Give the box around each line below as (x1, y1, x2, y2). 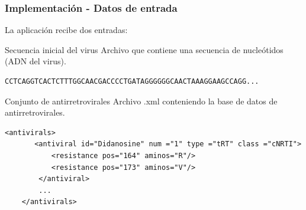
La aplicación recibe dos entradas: (5, 24, 128, 36)
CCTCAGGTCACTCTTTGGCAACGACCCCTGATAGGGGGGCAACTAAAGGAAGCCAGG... (5, 77, 259, 86)
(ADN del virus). (5, 55, 66, 67)
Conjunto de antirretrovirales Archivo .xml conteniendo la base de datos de (5, 94, 278, 107)
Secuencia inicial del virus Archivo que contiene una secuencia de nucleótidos (5, 43, 284, 55)
